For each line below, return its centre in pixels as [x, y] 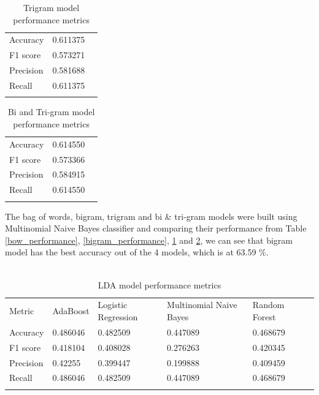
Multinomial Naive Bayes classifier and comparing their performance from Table [156, 228]
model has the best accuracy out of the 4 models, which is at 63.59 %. [137, 252]
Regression [118, 317]
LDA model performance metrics [159, 284]
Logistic [113, 305]
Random [268, 305]
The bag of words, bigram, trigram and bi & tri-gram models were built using [151, 216]
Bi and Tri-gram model [51, 112]
